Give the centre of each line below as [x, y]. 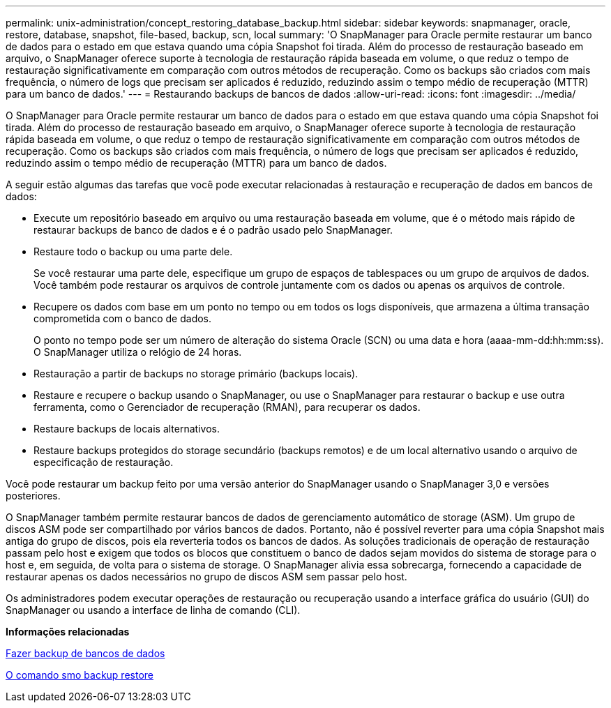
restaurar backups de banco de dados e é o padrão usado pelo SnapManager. [213, 230]
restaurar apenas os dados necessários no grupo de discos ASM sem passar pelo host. [206, 577]
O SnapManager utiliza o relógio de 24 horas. [138, 352]
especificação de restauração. [104, 462]
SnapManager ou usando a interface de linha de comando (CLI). [153, 610]
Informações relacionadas [68, 632]
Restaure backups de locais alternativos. [127, 429]
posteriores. [33, 496]
